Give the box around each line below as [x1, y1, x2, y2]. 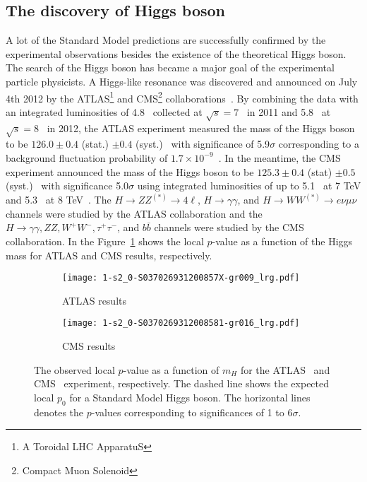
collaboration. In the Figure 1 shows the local [6, 233, 204, 248]
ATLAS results [62, 293, 126, 307]
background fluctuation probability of [6, 150, 168, 165]
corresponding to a [278, 136, 359, 151]
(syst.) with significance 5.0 [6, 178, 129, 193]
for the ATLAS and [240, 362, 330, 377]
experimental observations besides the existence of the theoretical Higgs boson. [6, 46, 347, 61]
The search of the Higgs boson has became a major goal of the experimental [6, 60, 335, 75]
